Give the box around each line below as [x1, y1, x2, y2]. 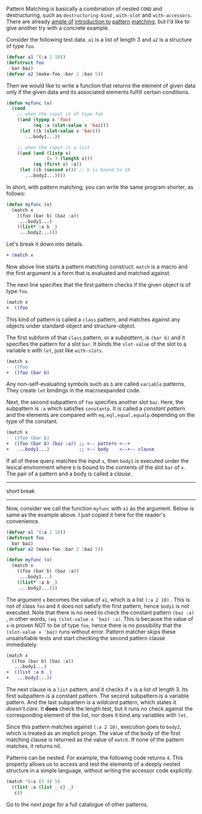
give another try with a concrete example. [6, 24, 109, 31]
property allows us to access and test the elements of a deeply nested [6, 760, 180, 768]
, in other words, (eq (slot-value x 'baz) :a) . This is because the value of [6, 615, 194, 622]
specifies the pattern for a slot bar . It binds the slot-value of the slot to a [6, 340, 187, 348]
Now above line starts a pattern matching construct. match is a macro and [6, 263, 188, 270]
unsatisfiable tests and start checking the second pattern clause [6, 634, 165, 641]
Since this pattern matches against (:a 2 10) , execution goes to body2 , [6, 723, 182, 730]
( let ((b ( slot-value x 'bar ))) [19, 128, 101, 134]
